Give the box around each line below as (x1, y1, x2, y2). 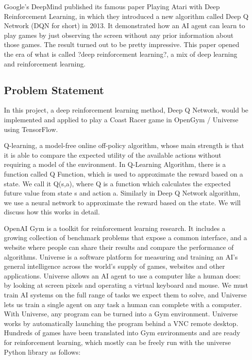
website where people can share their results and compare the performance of (4, 242, 234, 252)
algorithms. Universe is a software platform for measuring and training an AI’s (4, 251, 238, 262)
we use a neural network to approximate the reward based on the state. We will (4, 197, 241, 207)
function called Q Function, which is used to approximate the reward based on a (4, 168, 243, 179)
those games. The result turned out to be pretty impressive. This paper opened (4, 39, 239, 49)
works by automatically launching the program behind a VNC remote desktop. (4, 318, 238, 328)
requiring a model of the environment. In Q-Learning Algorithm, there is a (4, 159, 226, 169)
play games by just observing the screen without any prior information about (4, 30, 234, 40)
